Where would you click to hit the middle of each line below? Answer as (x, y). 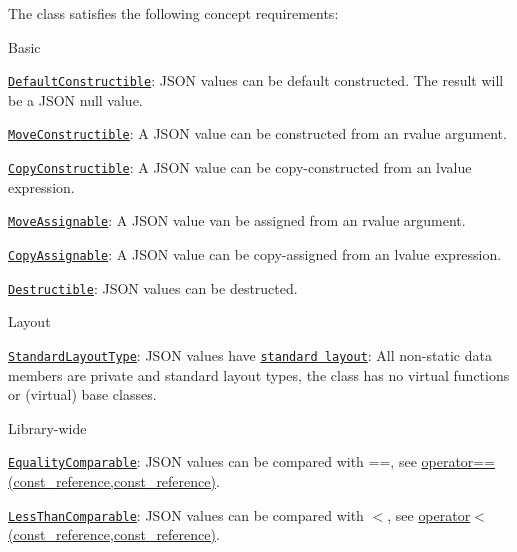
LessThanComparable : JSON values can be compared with (186, 514)
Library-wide (47, 427)
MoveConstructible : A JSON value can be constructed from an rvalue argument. (257, 133)
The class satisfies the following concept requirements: (173, 13)
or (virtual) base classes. (82, 394)
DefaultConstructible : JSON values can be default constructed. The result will (256, 80)
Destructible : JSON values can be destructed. (153, 287)
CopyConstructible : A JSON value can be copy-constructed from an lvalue (240, 167)
